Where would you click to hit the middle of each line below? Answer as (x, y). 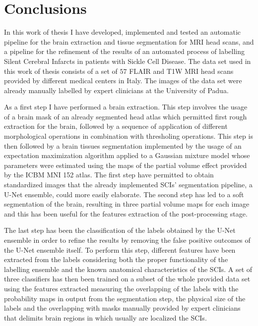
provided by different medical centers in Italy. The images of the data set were (123, 81)
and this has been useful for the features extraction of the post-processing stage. (126, 213)
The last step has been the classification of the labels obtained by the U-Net (120, 230)
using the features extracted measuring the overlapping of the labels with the (121, 288)
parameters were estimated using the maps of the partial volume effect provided (126, 165)
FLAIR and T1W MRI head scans (181, 71)
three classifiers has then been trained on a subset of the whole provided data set (127, 279)
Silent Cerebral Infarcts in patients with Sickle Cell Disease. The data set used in (128, 61)
